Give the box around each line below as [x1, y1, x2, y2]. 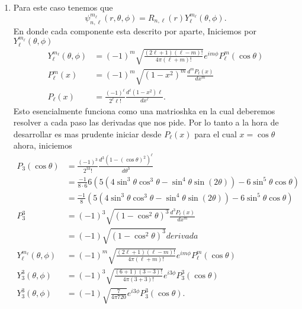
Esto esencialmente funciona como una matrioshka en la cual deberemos [13, 104, 275, 117]
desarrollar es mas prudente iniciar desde [13, 127, 162, 140]
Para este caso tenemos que [13, 1, 113, 13]
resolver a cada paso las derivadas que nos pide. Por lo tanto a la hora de [13, 116, 279, 128]
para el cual [194, 127, 237, 140]
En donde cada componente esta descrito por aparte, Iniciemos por [13, 24, 256, 37]
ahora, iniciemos [13, 139, 72, 152]
